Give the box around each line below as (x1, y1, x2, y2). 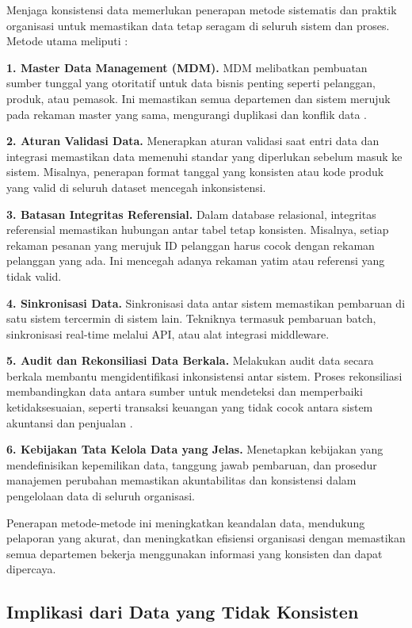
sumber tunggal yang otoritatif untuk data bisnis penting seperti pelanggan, (6, 75, 376, 91)
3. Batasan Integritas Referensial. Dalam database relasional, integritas (6, 205, 376, 222)
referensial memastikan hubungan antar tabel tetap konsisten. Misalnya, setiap (6, 221, 389, 238)
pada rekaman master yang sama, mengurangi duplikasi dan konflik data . (6, 105, 368, 122)
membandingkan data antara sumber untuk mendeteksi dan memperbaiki (6, 383, 363, 400)
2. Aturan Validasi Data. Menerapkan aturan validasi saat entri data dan (6, 132, 380, 149)
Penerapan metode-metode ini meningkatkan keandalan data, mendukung (6, 514, 365, 530)
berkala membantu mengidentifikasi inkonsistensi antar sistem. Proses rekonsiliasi (6, 367, 402, 384)
